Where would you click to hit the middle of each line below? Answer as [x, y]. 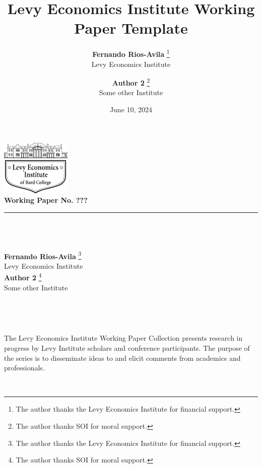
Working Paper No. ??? [46, 200]
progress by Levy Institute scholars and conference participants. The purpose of [127, 348]
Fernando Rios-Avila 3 [43, 255]
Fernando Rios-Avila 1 [131, 53]
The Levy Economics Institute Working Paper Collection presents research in [123, 338]
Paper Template [131, 28]
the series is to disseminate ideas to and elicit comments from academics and [122, 358]
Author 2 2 [131, 82]
